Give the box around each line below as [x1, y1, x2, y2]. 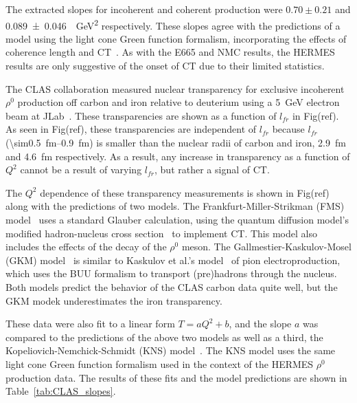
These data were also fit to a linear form [5, 316, 175, 331]
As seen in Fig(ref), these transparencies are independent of [5, 122, 257, 136]
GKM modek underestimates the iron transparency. [5, 293, 222, 307]
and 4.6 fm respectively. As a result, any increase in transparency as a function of [5, 149, 350, 163]
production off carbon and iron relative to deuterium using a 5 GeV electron [17, 95, 340, 109]
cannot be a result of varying [20, 162, 142, 177]
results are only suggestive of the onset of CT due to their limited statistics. [5, 58, 325, 73]
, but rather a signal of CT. [154, 162, 270, 177]
